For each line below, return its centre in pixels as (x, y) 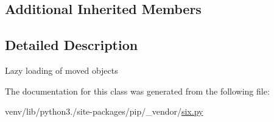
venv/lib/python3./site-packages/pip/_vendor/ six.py (104, 111)
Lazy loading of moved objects (61, 70)
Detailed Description (72, 45)
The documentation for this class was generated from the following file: (137, 91)
